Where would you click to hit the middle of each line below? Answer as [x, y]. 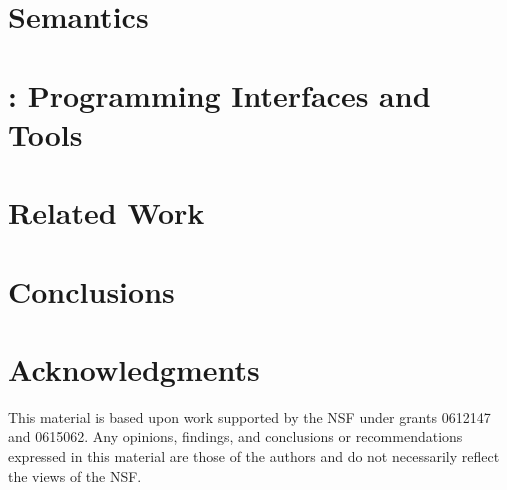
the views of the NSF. [75, 475]
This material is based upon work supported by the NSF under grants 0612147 [249, 416]
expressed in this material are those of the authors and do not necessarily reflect [254, 456]
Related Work [106, 212]
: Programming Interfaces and [219, 94]
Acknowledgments [134, 368]
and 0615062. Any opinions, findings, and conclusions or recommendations [235, 436]
